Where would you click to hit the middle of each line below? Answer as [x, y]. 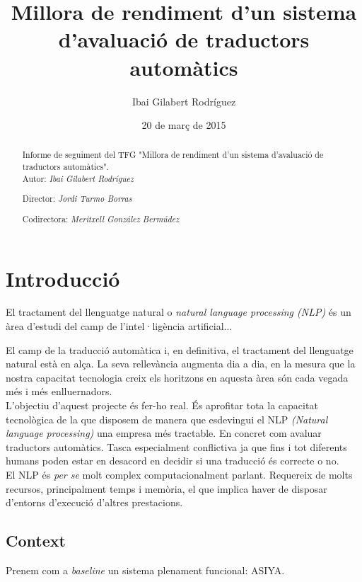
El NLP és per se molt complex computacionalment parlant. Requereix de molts [179, 475]
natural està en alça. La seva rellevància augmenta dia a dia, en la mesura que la [181, 364]
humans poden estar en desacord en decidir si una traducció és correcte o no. [173, 461]
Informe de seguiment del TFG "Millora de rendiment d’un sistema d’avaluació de [173, 155]
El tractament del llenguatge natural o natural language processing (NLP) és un [179, 312]
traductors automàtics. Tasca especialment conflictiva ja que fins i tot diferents [176, 446]
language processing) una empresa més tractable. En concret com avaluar [164, 433]
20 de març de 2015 [184, 125]
